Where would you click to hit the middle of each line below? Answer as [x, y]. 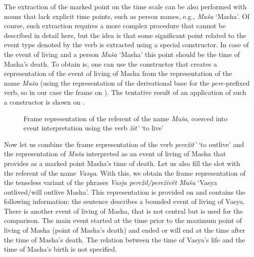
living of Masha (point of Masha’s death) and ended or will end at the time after [125, 230]
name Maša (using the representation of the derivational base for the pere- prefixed [127, 83]
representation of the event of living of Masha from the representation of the [118, 73]
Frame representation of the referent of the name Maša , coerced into [126, 118]
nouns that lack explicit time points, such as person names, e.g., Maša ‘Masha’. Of [127, 16]
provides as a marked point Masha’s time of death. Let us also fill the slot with [122, 163]
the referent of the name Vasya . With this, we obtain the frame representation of [125, 173]
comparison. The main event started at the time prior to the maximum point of [123, 220]
